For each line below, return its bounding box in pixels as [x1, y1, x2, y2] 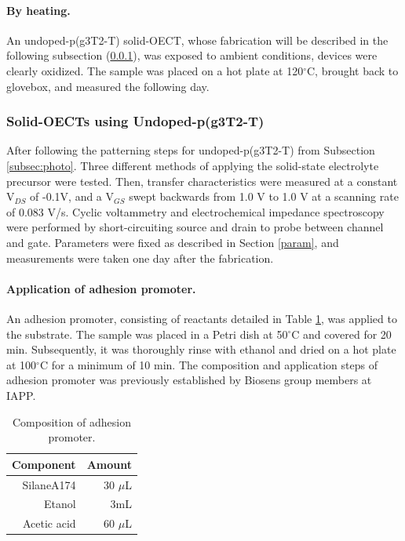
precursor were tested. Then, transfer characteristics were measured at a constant [6, 172, 398, 189]
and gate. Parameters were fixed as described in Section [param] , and [6, 234, 339, 250]
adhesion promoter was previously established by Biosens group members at [6, 372, 372, 388]
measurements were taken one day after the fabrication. [6, 249, 274, 266]
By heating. [6, 2, 71, 18]
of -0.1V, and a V [30, 188, 115, 205]
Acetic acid [22, 515, 76, 532]
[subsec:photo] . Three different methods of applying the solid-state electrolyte [6, 157, 379, 173]
